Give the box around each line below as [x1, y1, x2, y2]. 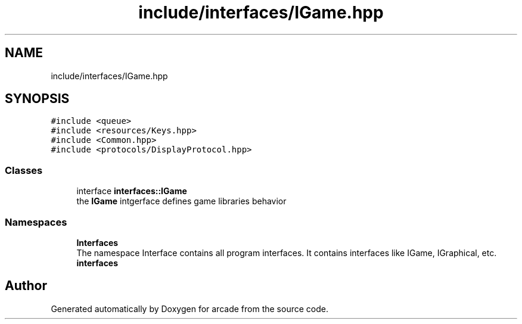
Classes [5, 164, 43, 176]
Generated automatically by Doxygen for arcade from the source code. [51, 303, 328, 314]
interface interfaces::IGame [76, 186, 187, 197]
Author [5, 278, 47, 294]
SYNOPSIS [5, 91, 70, 107]
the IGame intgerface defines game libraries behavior [76, 196, 287, 207]
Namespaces [5, 216, 67, 228]
